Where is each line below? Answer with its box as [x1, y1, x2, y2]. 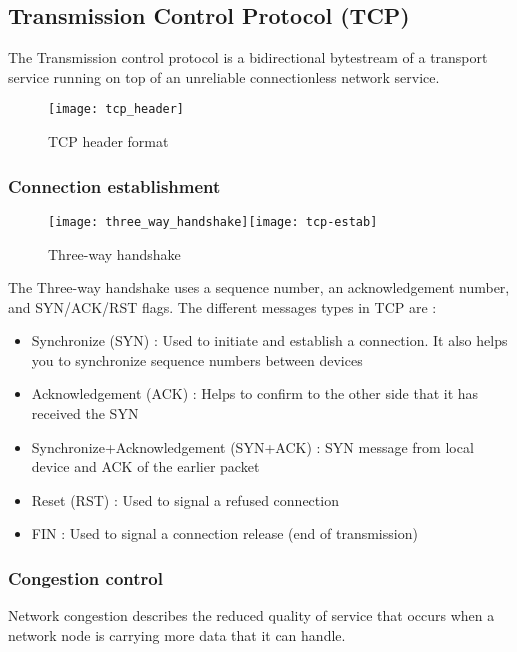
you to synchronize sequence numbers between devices [31, 349, 363, 370]
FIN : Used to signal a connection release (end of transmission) [31, 523, 418, 544]
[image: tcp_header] [48, 102, 185, 117]
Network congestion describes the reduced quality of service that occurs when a [8, 605, 495, 626]
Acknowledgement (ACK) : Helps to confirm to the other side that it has [31, 383, 479, 404]
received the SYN [31, 403, 139, 424]
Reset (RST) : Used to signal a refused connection [31, 489, 339, 510]
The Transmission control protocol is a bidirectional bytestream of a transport [8, 47, 488, 68]
